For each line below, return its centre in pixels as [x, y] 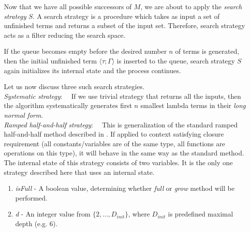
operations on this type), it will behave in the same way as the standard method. [124, 153]
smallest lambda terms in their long [193, 105]
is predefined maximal [200, 214]
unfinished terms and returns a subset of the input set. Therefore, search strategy [125, 25]
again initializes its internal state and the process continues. [93, 70]
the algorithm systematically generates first [68, 105]
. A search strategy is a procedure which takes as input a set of [126, 16]
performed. [31, 197]
